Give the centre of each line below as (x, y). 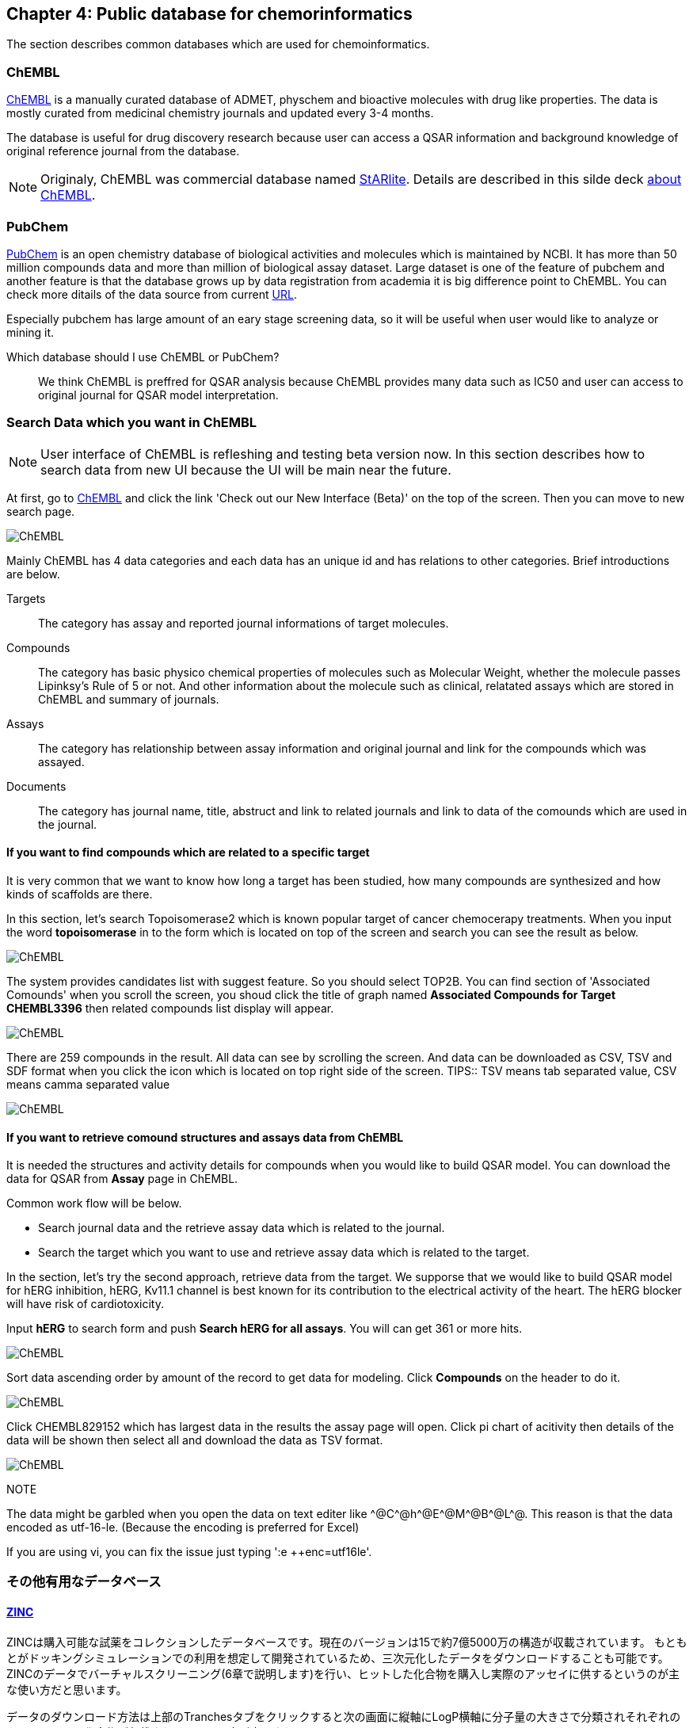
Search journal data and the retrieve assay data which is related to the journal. (242, 1228)
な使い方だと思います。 (67, 1689)
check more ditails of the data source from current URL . (152, 294)
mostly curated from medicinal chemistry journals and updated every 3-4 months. (220, 113)
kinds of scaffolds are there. (80, 894)
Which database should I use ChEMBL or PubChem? (143, 357)
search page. (41, 511)
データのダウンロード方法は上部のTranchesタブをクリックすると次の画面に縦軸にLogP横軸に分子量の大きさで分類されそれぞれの (344, 1716)
